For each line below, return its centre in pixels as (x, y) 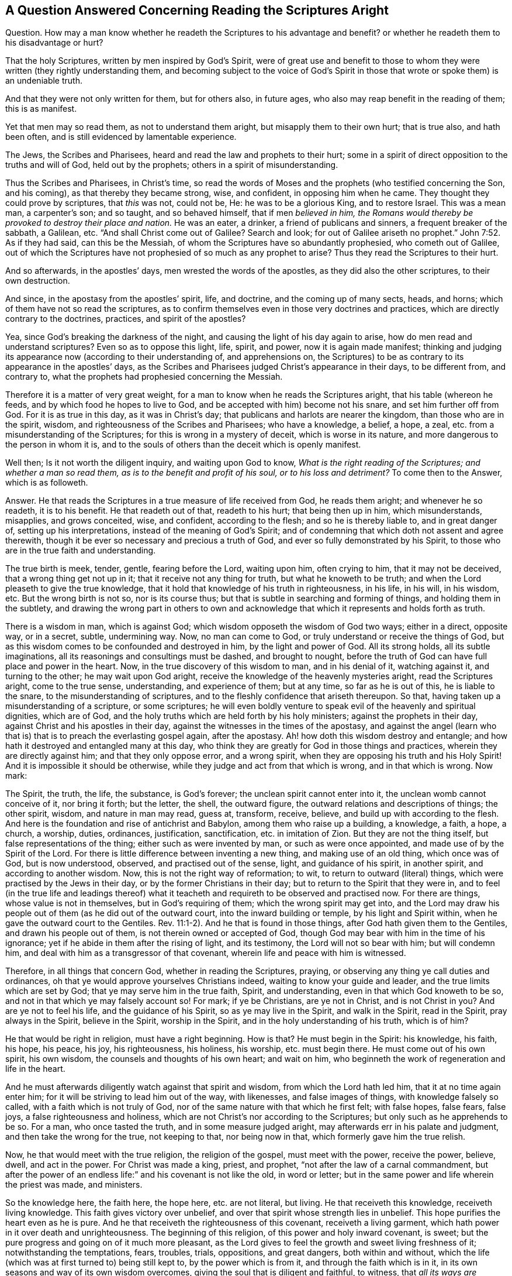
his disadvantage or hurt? (54, 43)
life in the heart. (35, 1069)
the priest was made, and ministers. (74, 1185)
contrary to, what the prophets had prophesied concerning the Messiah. (144, 377)
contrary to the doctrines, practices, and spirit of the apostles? (126, 319)
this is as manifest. (41, 109)
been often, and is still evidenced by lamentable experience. (121, 137)
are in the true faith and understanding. (81, 551)
